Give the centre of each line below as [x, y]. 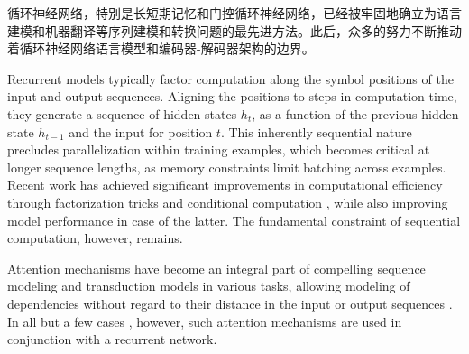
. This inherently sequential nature [316, 131]
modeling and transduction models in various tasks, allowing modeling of [209, 286]
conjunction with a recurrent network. [112, 339]
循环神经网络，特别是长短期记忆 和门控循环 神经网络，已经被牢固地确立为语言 [234, 13]
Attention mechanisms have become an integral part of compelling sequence [216, 268]
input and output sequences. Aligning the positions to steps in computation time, [232, 96]
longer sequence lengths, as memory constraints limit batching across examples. [227, 167]
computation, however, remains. [95, 238]
